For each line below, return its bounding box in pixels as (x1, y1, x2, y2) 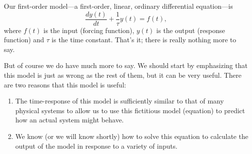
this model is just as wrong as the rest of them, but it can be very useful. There (4, 70, 242, 80)
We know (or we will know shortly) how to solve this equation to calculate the (15, 131, 249, 141)
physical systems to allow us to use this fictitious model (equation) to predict (15, 105, 245, 115)
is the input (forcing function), (43, 25, 134, 35)
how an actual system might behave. (15, 115, 124, 125)
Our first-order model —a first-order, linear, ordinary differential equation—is (4, 1, 233, 11)
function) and (4, 34, 44, 45)
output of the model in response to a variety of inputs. (15, 140, 178, 151)
